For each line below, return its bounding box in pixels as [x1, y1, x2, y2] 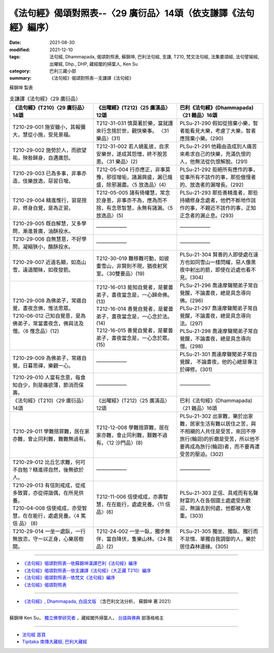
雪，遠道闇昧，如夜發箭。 [12, 267, 74, 274]
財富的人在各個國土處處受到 [180, 497, 246, 504]
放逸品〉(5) [96, 212, 124, 219]
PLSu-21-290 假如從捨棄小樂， [180, 120, 253, 127]
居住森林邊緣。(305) [180, 543, 229, 550]
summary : [9, 75, 32, 81]
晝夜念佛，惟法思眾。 [22, 305, 74, 312]
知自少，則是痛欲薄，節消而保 [12, 381, 84, 388]
